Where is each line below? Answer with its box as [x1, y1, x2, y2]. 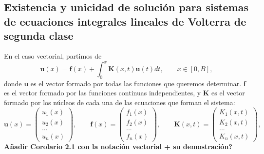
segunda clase [4, 28, 74, 43]
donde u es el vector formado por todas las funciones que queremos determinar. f [4, 78, 246, 88]
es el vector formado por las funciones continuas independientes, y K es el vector [4, 88, 245, 98]
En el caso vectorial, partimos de [4, 50, 102, 61]
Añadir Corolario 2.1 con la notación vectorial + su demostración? [4, 141, 232, 151]
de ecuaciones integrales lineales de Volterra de [4, 14, 246, 29]
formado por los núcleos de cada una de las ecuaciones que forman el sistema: [4, 97, 235, 108]
